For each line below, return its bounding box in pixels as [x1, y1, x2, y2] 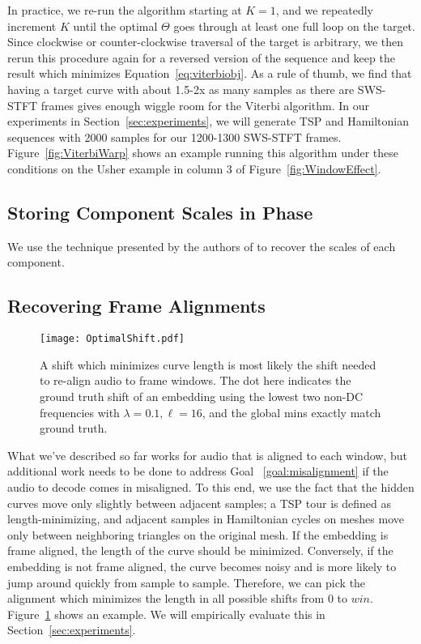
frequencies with [40, 403, 120, 420]
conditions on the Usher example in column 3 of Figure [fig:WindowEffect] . [7, 160, 381, 177]
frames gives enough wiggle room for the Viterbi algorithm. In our [40, 96, 370, 113]
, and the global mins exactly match [202, 403, 381, 420]
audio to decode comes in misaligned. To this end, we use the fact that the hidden [7, 478, 415, 495]
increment [7, 17, 57, 34]
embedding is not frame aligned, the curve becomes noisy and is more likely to [7, 557, 397, 574]
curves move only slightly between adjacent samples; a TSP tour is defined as [7, 494, 391, 511]
